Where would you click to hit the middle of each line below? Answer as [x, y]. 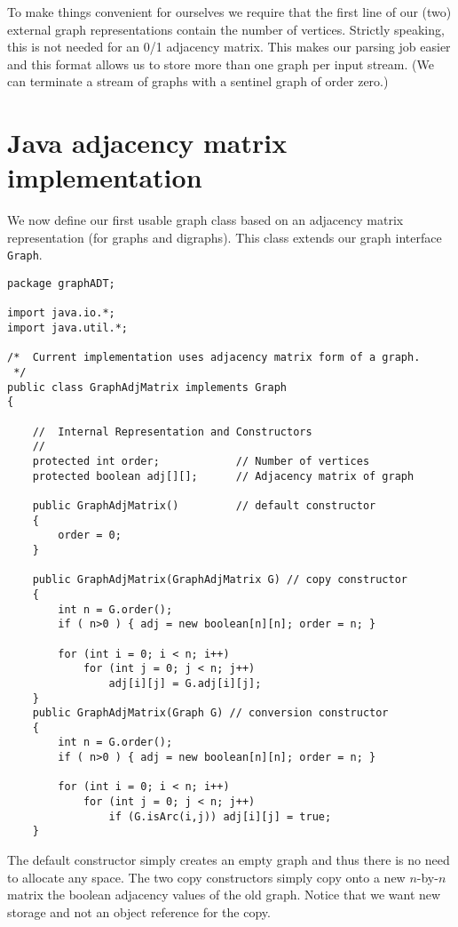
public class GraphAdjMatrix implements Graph [147, 387]
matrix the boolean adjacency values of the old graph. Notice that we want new [224, 895]
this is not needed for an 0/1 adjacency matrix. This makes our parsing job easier [229, 47]
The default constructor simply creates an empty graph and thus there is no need [229, 860]
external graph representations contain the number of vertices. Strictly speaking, [226, 29]
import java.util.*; [68, 328]
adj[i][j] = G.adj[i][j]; [185, 683]
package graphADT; [61, 284]
